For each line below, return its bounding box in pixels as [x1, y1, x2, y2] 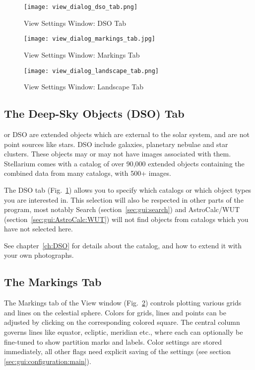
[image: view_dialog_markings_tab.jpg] [24, 35, 155, 43]
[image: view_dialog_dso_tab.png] [24, 3, 138, 10]
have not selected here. [4, 223, 73, 234]
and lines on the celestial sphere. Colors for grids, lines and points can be [4, 307, 226, 317]
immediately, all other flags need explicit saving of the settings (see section [4, 346, 231, 357]
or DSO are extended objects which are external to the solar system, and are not [4, 129, 250, 139]
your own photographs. [4, 250, 74, 260]
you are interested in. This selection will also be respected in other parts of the [4, 194, 244, 205]
